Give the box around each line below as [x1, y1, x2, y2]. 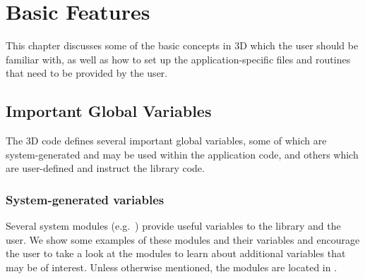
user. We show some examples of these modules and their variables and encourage [6, 232, 360, 247]
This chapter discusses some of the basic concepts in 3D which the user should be [6, 38, 359, 53]
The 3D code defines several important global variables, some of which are [6, 133, 327, 148]
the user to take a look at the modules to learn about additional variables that [6, 246, 346, 261]
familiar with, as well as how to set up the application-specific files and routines [6, 51, 351, 66]
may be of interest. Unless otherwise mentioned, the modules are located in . [6, 259, 337, 274]
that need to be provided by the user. [6, 66, 168, 80]
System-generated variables [6, 190, 164, 208]
